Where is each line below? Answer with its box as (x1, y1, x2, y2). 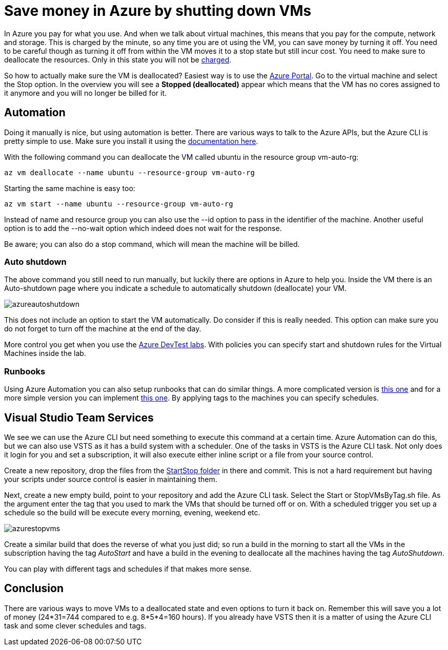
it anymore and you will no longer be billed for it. (4, 88, 167, 97)
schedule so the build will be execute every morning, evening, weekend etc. (4, 508, 260, 517)
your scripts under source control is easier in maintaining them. (4, 474, 217, 484)
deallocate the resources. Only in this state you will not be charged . (4, 55, 232, 64)
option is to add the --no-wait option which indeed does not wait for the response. (4, 223, 282, 233)
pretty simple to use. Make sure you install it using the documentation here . (4, 136, 258, 145)
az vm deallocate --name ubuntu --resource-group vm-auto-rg (4, 168, 255, 177)
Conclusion (4, 582, 64, 595)
